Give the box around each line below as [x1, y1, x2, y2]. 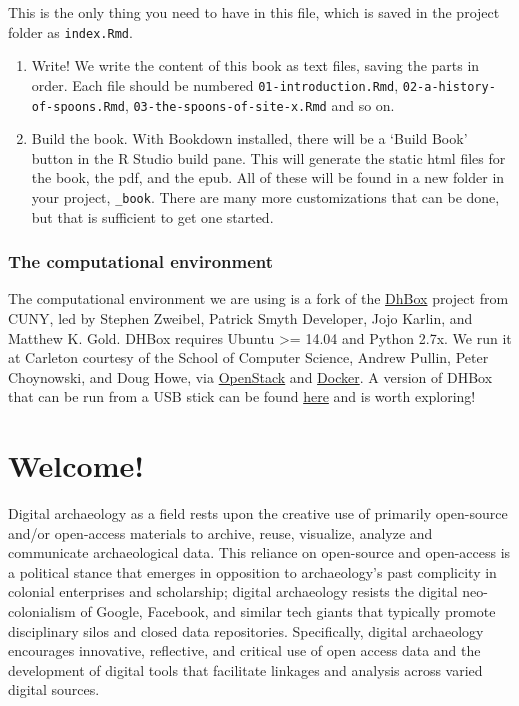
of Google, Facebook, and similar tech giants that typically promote [80, 601, 496, 622]
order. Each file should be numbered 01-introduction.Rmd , [31, 74, 399, 95]
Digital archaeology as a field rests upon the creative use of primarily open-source [8, 503, 508, 524]
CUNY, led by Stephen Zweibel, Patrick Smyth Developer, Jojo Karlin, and [8, 308, 473, 328]
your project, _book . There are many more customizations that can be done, [31, 186, 500, 207]
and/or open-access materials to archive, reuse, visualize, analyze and [8, 522, 433, 543]
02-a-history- [402, 79, 496, 94]
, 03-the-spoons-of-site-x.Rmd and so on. [124, 94, 395, 115]
